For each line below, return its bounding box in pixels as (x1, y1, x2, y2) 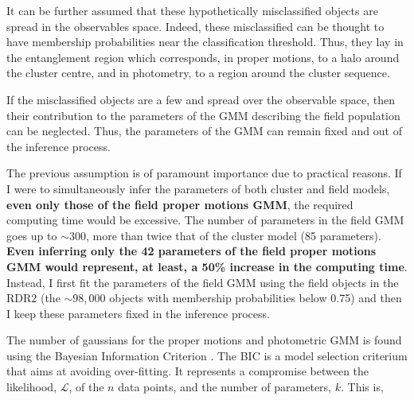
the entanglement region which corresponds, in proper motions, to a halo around (6, 49, 400, 65)
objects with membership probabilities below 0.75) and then (109, 289, 402, 306)
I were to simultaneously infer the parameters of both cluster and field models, (6, 180, 390, 196)
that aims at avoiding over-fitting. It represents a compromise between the (6, 363, 369, 379)
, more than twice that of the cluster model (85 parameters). (85, 227, 381, 243)
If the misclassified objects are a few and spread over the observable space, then (6, 91, 395, 107)
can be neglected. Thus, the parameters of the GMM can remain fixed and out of (6, 122, 402, 139)
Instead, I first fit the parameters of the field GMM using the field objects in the (6, 274, 399, 290)
